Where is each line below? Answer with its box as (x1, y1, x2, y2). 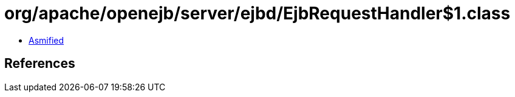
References (4, 56, 75, 72)
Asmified (29, 35, 64, 45)
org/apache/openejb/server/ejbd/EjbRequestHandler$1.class (4, 3, 511, 24)
